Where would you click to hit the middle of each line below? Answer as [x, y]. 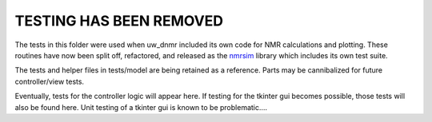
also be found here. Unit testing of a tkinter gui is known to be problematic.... [141, 107]
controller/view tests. [49, 81]
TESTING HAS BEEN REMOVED [119, 21]
